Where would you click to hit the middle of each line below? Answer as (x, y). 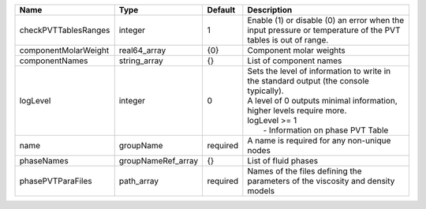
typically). (265, 91)
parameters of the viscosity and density (321, 181)
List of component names (295, 61)
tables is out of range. (288, 40)
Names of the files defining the (305, 171)
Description (270, 10)
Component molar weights (297, 50)
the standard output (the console (308, 81)
